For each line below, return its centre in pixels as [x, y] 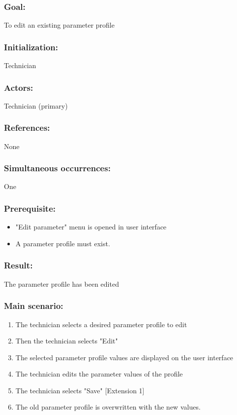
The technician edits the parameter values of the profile [99, 374]
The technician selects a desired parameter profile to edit [101, 324]
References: [27, 128]
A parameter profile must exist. [63, 243]
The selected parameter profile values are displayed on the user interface [124, 357]
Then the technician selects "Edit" [67, 341]
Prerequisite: [30, 208]
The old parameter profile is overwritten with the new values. [108, 407]
